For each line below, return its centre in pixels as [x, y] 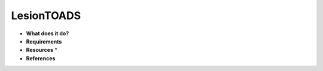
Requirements [44, 41]
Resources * [42, 50]
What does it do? [48, 33]
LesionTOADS [46, 16]
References [41, 58]
